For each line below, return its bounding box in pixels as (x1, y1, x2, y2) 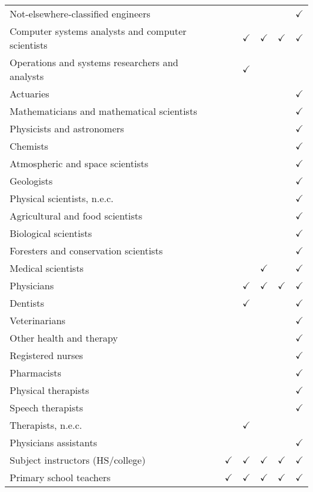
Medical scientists (10, 261, 84, 275)
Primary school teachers (10, 470, 111, 484)
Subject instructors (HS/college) (10, 453, 146, 467)
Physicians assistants (10, 435, 98, 449)
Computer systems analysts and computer (10, 24, 187, 38)
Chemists (10, 139, 49, 153)
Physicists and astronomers (10, 121, 125, 135)
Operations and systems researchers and (10, 55, 179, 69)
